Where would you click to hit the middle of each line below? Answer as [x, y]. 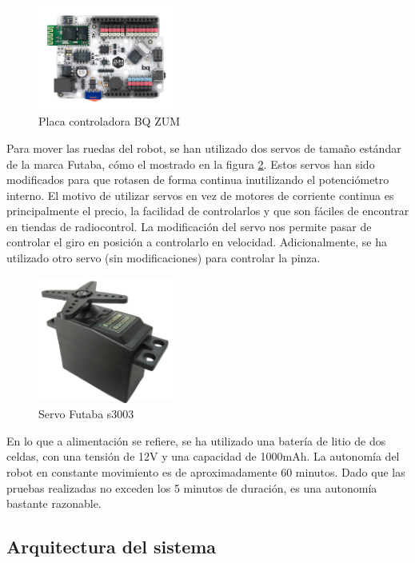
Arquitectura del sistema [112, 547]
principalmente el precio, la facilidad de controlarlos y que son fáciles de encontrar [208, 211]
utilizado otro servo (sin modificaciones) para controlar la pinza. [164, 258]
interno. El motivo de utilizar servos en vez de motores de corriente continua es [200, 195]
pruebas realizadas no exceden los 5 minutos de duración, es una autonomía [192, 487]
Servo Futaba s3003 [86, 414]
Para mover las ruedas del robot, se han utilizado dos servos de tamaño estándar [204, 148]
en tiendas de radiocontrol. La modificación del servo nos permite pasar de [189, 226]
